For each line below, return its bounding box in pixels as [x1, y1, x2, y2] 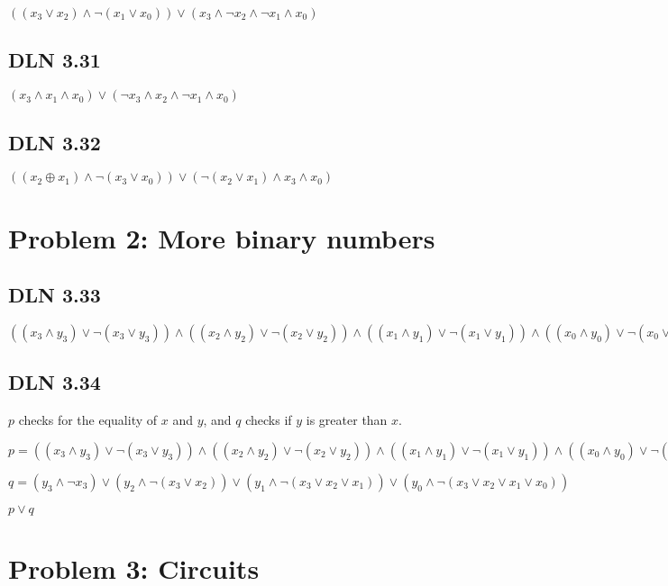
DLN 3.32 [8, 128, 101, 156]
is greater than [306, 410, 388, 429]
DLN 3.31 [8, 46, 101, 74]
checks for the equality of [18, 410, 158, 429]
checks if [245, 410, 292, 429]
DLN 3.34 [8, 368, 101, 396]
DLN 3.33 [8, 281, 101, 309]
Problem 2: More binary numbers [8, 219, 435, 256]
